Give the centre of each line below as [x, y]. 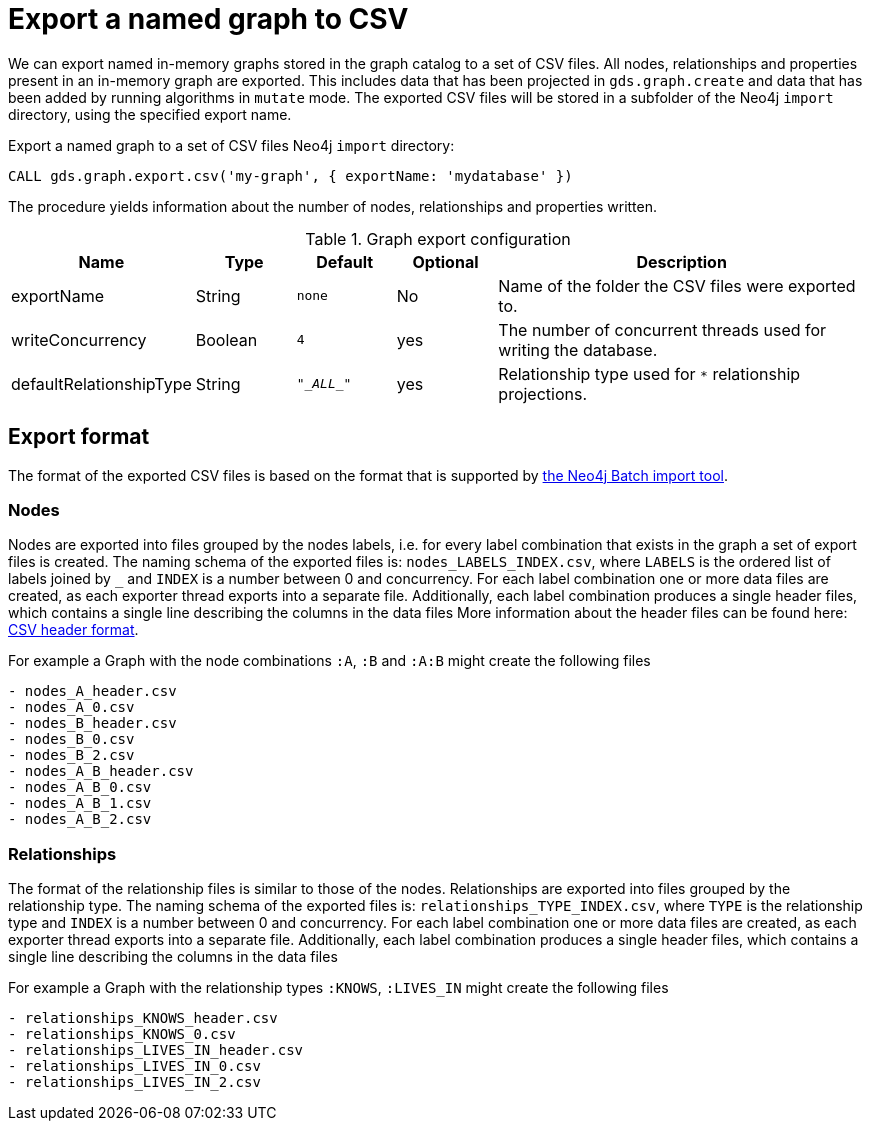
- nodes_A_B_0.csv [80, 787]
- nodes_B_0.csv [71, 739]
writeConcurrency [79, 339]
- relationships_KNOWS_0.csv [122, 1034]
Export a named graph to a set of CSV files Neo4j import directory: [231, 145]
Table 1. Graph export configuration [438, 238]
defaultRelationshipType [101, 383]
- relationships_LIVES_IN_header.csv [156, 1050]
